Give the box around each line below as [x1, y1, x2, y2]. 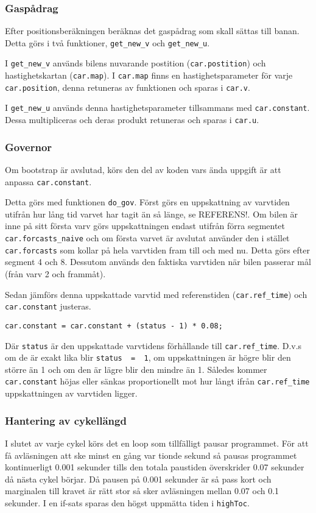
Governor [5, 139, 52, 154]
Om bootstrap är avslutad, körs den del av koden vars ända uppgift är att [5, 163, 281, 175]
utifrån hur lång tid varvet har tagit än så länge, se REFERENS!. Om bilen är [5, 207, 298, 220]
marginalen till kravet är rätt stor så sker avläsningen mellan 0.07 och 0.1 [5, 484, 279, 497]
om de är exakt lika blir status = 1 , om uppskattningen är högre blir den [5, 351, 291, 364]
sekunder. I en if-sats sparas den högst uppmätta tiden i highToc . [5, 496, 250, 509]
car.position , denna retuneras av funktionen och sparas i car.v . [5, 80, 250, 93]
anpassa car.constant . [5, 175, 92, 188]
